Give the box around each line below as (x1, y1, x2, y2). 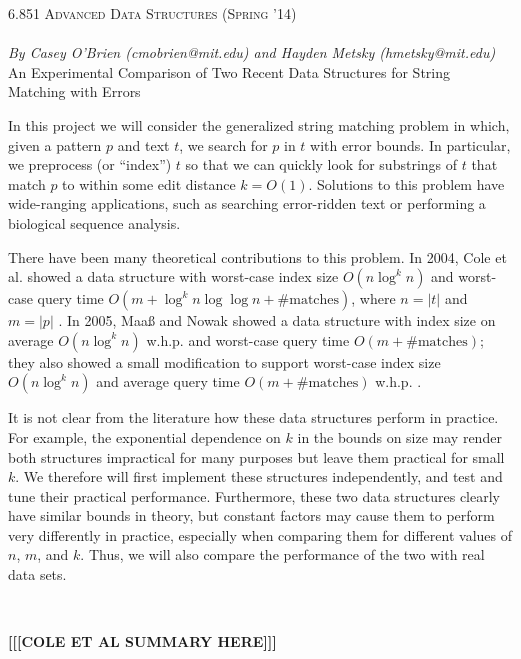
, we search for (179, 134, 268, 155)
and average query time (96, 371, 240, 392)
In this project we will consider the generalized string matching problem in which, (8, 114, 510, 135)
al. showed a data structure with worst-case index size (8, 266, 339, 287)
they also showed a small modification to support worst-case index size (8, 351, 441, 372)
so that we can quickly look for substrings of (185, 154, 458, 175)
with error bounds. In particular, (310, 134, 511, 155)
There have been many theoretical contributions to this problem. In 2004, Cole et (8, 246, 507, 267)
